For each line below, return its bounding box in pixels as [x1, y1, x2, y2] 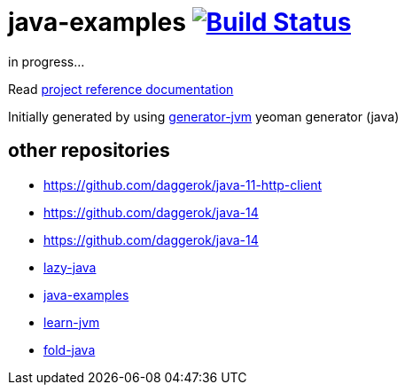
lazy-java [43, 259, 97, 275]
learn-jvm [43, 314, 100, 330]
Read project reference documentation [8, 81, 234, 97]
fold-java [43, 341, 96, 357]
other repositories [8, 139, 170, 162]
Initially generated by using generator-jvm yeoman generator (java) [8, 108, 400, 124]
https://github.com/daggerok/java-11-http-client [43, 176, 323, 192]
